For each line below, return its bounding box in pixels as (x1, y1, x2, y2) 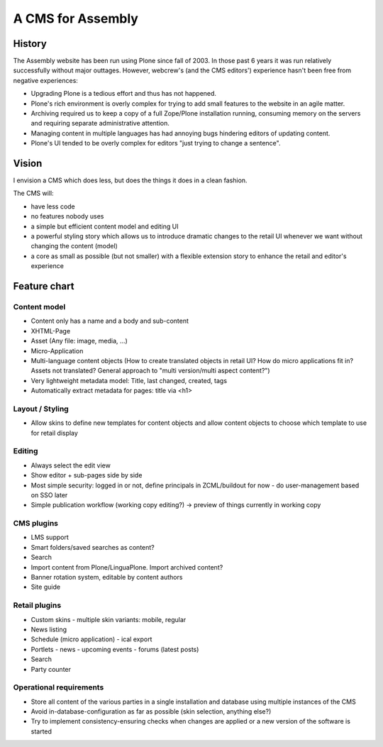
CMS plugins (13, 519, 58, 529)
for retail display (30, 428, 78, 437)
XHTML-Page (30, 326, 71, 335)
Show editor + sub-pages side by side (30, 471, 143, 480)
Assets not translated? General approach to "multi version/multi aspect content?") (30, 366, 270, 375)
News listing (30, 625, 67, 633)
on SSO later (30, 490, 68, 499)
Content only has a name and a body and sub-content (30, 316, 189, 326)
